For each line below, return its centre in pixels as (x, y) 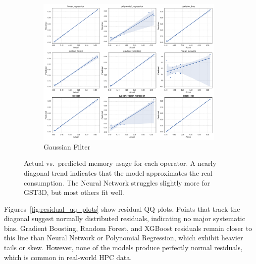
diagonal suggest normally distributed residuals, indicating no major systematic (125, 218)
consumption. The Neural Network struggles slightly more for (117, 182)
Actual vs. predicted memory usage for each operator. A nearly (120, 163)
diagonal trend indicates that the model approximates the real (118, 172)
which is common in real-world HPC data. (68, 257)
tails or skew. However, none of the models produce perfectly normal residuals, (123, 247)
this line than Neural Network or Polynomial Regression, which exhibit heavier (124, 238)
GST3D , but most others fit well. (74, 192)
